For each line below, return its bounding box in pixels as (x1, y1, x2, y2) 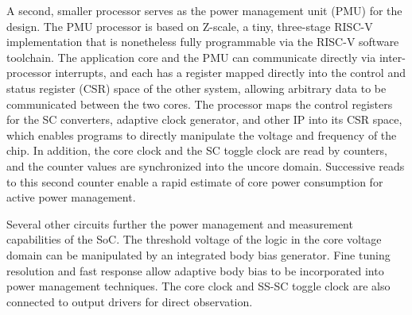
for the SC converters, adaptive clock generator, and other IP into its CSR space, (6, 111, 402, 128)
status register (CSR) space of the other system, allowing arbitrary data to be (6, 79, 387, 96)
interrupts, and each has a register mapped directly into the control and (55, 64, 406, 81)
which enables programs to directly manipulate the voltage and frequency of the (6, 126, 397, 143)
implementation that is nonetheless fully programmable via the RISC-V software (6, 33, 399, 50)
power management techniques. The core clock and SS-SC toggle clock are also (6, 278, 391, 294)
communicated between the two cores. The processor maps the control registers (6, 95, 393, 112)
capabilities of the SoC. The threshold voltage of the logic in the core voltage (6, 231, 382, 248)
